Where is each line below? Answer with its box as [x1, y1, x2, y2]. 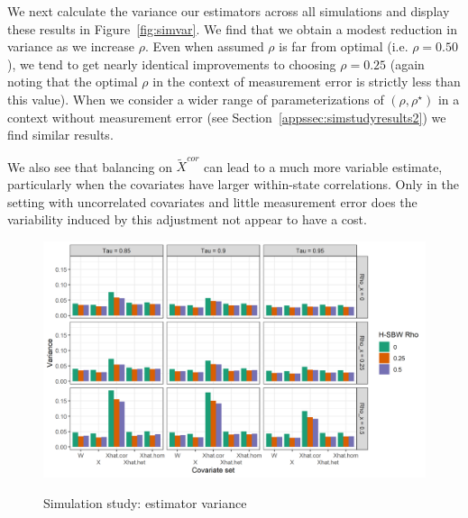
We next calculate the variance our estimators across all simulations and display [7, 2, 450, 20]
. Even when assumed [144, 37, 264, 56]
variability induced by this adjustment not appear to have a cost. [7, 210, 367, 229]
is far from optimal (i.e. [279, 37, 408, 56]
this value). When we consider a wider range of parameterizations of [7, 89, 384, 108]
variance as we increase [7, 37, 134, 56]
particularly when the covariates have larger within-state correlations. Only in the [7, 175, 460, 194]
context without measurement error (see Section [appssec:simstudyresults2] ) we [7, 107, 446, 126]
